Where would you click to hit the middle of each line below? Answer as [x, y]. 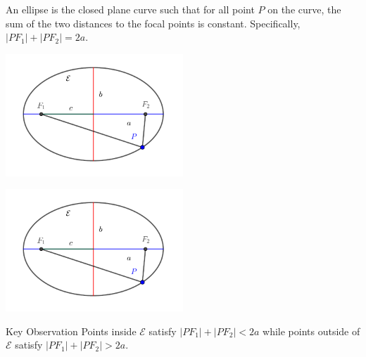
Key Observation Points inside [71, 331]
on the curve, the [304, 9]
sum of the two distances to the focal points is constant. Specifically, [153, 23]
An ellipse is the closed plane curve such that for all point [130, 9]
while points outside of [311, 331]
